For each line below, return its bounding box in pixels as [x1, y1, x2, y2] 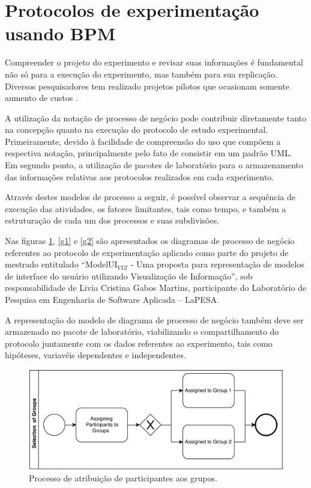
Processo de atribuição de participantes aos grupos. [29, 472, 217, 484]
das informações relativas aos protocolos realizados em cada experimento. [5, 170, 274, 183]
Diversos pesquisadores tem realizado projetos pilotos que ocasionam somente [5, 79, 289, 92]
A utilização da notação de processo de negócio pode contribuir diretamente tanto [5, 111, 306, 124]
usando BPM [5, 21, 116, 46]
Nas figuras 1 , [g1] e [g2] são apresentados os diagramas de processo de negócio [5, 234, 295, 247]
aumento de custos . [5, 91, 78, 104]
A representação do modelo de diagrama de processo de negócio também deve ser [5, 313, 304, 326]
